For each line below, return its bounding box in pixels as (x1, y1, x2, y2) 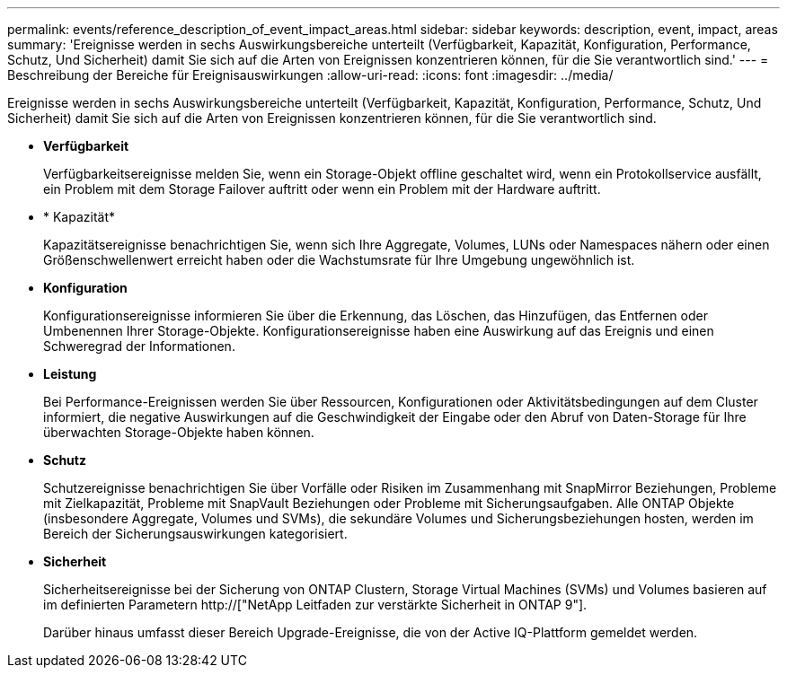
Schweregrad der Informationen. (43, 338, 235, 354)
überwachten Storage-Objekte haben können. (43, 425, 314, 440)
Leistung (43, 366, 97, 381)
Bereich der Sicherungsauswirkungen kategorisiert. (43, 526, 348, 541)
